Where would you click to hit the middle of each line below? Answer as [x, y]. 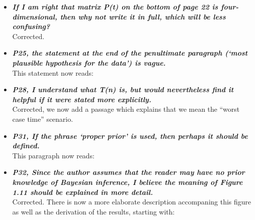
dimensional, [35, 16]
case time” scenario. [42, 119]
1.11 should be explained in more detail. [82, 192]
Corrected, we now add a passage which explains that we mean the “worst [126, 109]
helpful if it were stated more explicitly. [82, 99]
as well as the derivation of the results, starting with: [93, 211]
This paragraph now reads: [53, 155]
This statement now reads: [53, 72]
